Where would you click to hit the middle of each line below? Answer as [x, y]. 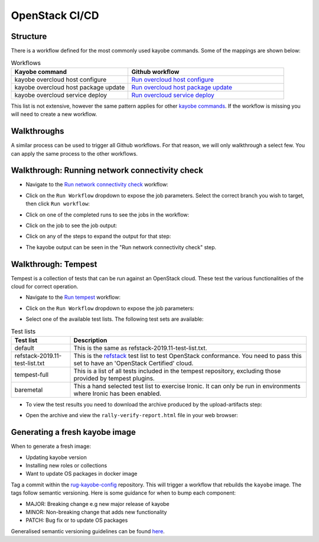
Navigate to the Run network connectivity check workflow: [97, 185]
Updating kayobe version [56, 457]
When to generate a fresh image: [51, 446]
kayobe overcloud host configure [61, 79]
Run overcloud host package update [182, 87]
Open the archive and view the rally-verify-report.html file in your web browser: [132, 415]
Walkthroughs [38, 131]
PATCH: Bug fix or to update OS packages [77, 520]
